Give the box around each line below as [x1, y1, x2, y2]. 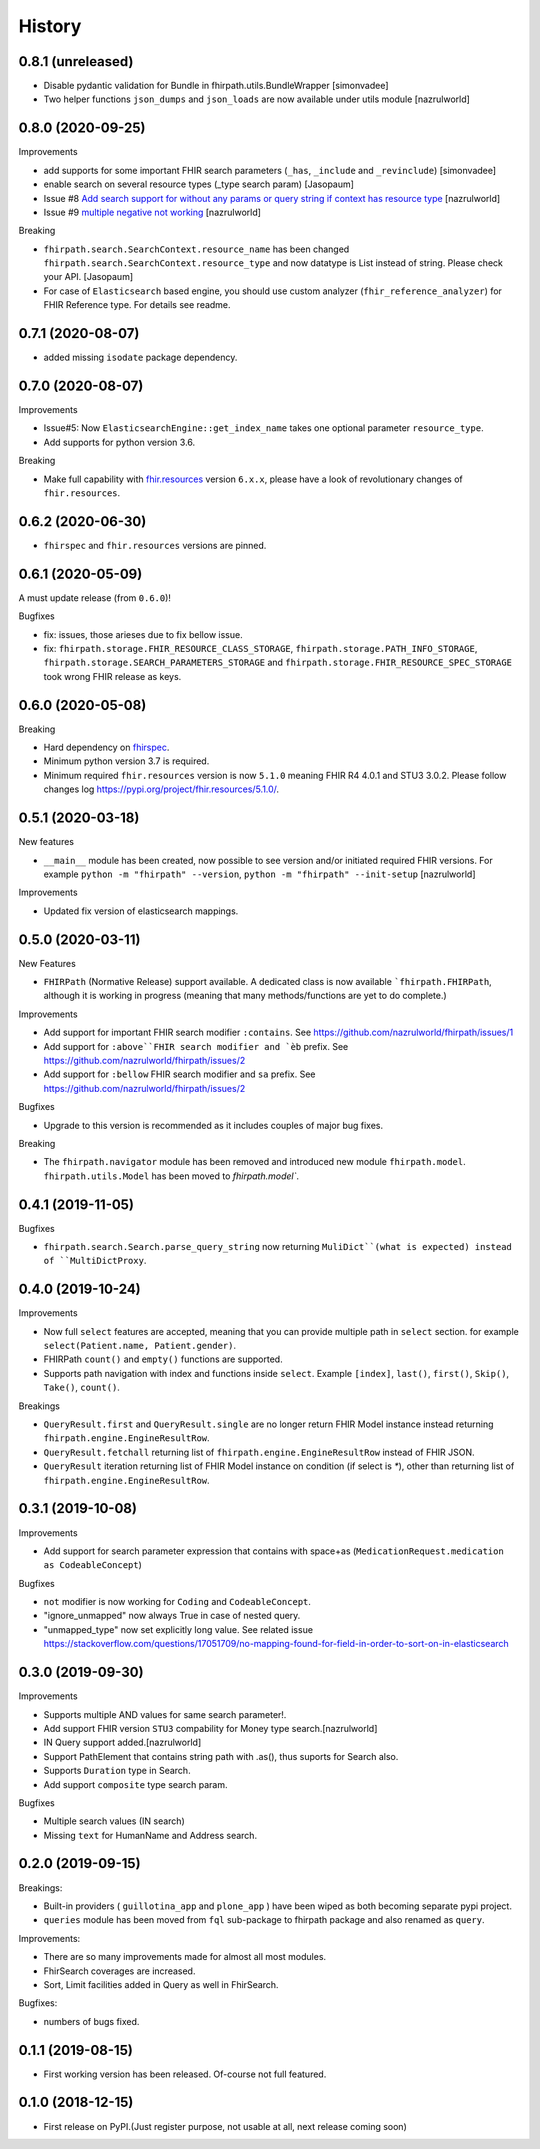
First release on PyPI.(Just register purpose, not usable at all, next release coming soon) [43, 2120, 407, 2132]
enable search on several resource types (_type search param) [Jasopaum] [43, 178, 355, 190]
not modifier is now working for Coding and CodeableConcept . [43, 1596, 312, 1608]
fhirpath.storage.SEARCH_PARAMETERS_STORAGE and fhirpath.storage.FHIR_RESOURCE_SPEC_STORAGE [43, 656, 513, 669]
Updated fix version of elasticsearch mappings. [43, 905, 239, 917]
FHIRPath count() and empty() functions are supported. [43, 1353, 284, 1365]
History [18, 15, 82, 37]
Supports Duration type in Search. [43, 1765, 191, 1777]
